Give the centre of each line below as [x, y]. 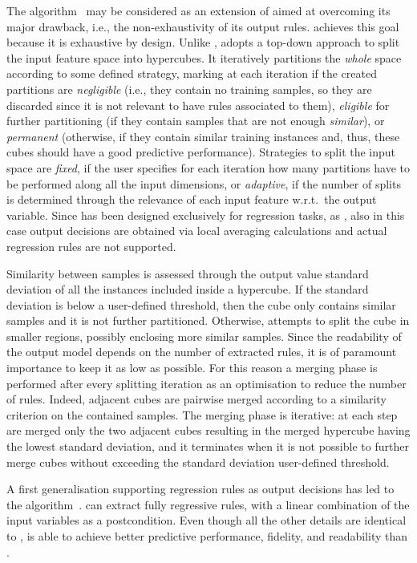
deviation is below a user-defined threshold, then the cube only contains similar [201, 304]
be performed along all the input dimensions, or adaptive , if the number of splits [204, 183]
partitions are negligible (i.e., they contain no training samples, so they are [189, 89]
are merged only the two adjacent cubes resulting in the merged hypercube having [208, 430]
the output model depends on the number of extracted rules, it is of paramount [202, 352]
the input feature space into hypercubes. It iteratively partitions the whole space [204, 57]
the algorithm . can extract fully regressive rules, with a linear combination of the [208, 504]
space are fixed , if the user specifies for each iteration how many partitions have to [208, 167]
